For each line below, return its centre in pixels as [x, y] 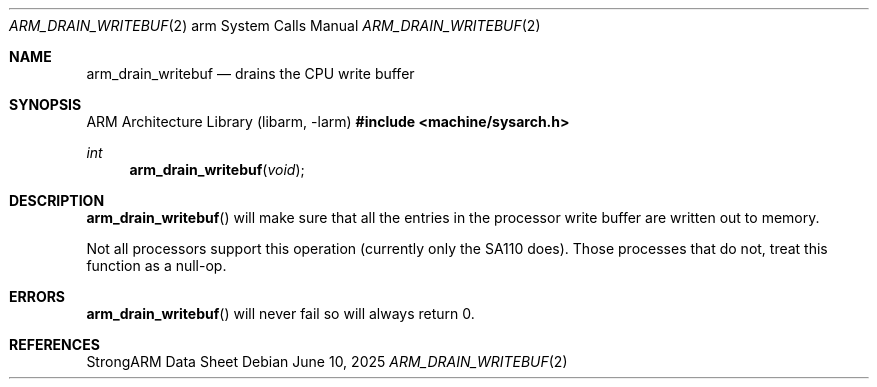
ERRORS [37, 296]
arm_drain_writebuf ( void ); [217, 169]
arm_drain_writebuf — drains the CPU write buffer [250, 73]
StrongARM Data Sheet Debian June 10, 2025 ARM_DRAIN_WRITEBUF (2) [327, 361]
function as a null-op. [156, 265]
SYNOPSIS [45, 104]
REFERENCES [54, 344]
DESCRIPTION [57, 200]
